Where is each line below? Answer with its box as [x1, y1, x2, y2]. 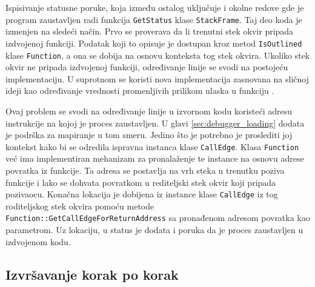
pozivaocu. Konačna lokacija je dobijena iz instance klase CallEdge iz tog [5, 188, 278, 200]
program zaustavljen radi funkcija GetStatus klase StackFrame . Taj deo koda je [5, 13, 302, 25]
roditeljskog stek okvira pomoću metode [5, 199, 154, 212]
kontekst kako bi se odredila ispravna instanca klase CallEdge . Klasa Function [5, 140, 299, 153]
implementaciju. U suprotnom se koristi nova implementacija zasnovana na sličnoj [5, 72, 309, 85]
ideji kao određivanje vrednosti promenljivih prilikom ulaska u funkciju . [5, 84, 274, 97]
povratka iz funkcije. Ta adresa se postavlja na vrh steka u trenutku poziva [5, 163, 285, 176]
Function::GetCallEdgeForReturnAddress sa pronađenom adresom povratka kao [5, 211, 310, 224]
